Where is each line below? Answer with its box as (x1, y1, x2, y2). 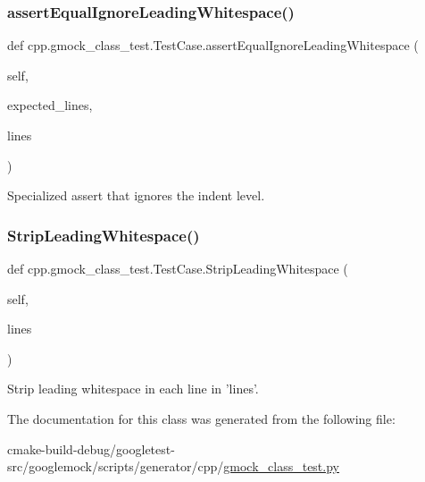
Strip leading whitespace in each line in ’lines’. (7, 379, 259, 398)
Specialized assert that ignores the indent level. (7, 186, 265, 205)
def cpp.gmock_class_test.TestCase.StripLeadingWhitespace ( (7, 259, 348, 277)
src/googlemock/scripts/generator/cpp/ (7, 457, 224, 476)
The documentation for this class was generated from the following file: (7, 409, 396, 427)
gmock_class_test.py (223, 457, 339, 476)
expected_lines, (7, 96, 93, 114)
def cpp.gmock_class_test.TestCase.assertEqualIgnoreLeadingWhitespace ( (7, 36, 419, 55)
